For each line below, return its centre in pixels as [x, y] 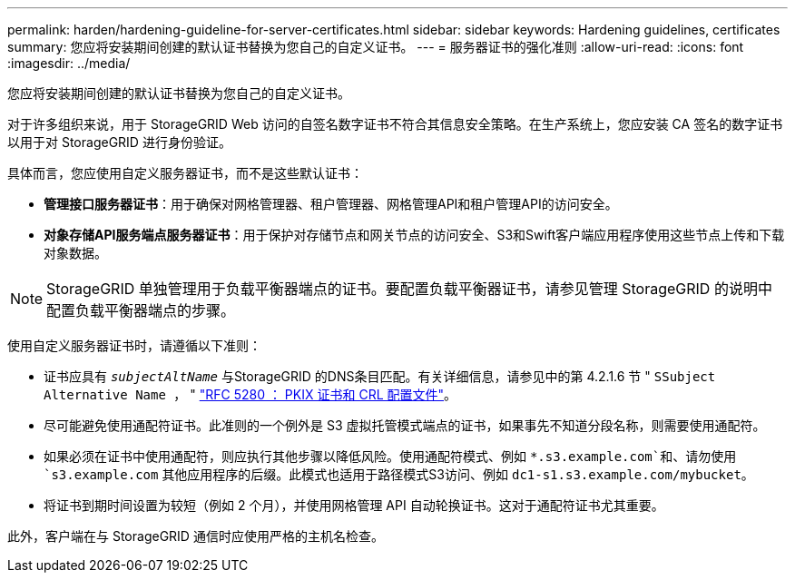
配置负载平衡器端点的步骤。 [141, 310]
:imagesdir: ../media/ [69, 63]
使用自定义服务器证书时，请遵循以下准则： [134, 345]
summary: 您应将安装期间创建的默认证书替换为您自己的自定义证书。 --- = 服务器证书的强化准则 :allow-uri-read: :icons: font [376, 47]
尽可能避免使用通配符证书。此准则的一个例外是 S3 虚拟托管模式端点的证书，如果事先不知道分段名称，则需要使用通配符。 [405, 425]
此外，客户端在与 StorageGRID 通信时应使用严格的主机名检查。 [196, 536]
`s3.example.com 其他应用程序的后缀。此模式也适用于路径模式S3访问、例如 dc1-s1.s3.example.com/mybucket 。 [399, 474]
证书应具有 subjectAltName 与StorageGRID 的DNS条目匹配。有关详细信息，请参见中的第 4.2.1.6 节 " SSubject [380, 376]
